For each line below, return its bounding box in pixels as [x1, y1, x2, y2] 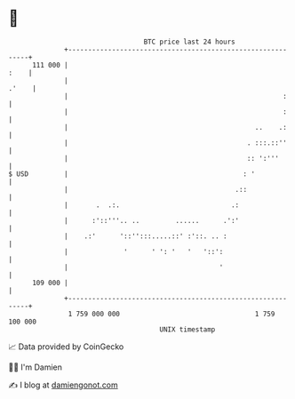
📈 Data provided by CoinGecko [8, 341, 124, 352]
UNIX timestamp [159, 324, 216, 334]
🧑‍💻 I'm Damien [8, 362, 63, 372]
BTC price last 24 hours [143, 37, 236, 46]
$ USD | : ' [8, 169, 255, 179]
